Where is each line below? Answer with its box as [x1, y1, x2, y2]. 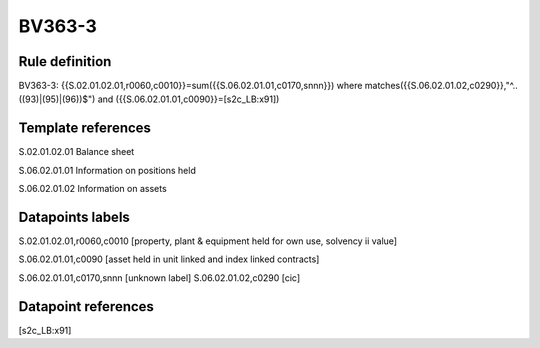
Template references [18, 120, 152, 137]
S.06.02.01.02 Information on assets [18, 183, 167, 195]
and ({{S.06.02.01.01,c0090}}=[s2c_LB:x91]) [97, 93, 280, 105]
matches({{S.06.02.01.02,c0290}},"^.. [364, 80, 519, 92]
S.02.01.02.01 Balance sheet [18, 146, 135, 158]
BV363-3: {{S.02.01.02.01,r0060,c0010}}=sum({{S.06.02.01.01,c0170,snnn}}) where [18, 80, 363, 92]
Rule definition [18, 53, 112, 70]
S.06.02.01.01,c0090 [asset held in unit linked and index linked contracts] [18, 253, 320, 265]
